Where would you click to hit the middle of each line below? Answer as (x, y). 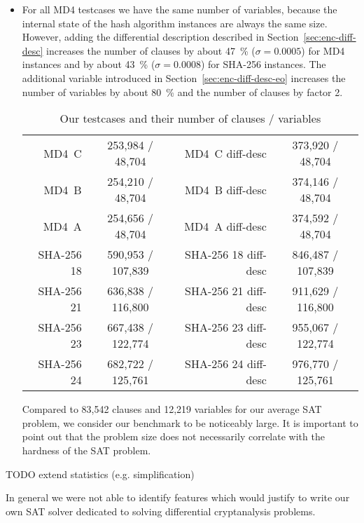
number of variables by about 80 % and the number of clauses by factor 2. (182, 91)
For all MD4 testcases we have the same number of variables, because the (180, 9)
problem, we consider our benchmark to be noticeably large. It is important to (190, 422)
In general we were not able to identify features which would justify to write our (178, 497)
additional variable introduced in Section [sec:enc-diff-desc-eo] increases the (184, 77)
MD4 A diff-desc (225, 226)
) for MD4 (323, 50)
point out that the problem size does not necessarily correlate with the (173, 436)
